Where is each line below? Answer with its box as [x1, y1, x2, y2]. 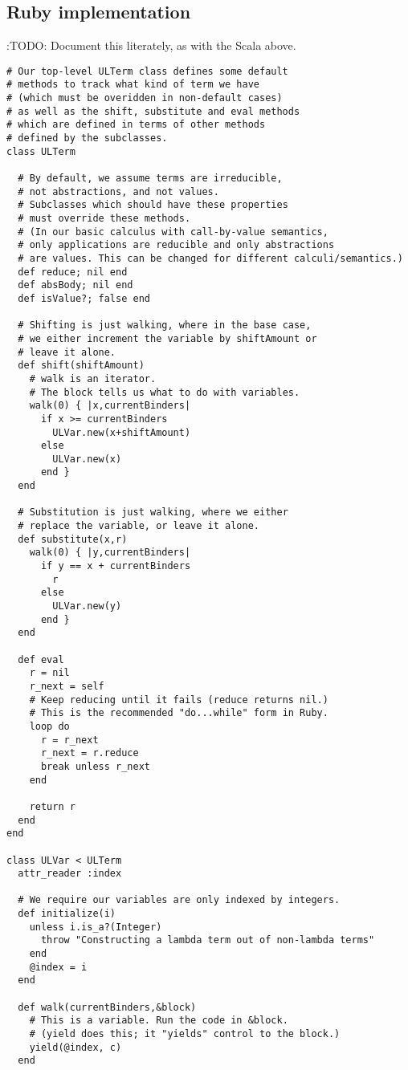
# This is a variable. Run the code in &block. [29, 1015, 288, 1027]
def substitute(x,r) [18, 533, 128, 545]
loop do [29, 720, 70, 732]
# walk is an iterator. [29, 372, 157, 384]
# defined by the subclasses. [6, 132, 168, 144]
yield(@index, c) [29, 1041, 122, 1053]
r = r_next [40, 734, 99, 746]
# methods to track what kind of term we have [6, 79, 259, 91]
